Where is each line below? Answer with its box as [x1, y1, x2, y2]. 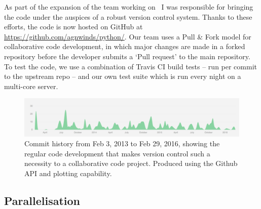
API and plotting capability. [24, 168, 112, 179]
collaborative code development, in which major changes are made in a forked [4, 41, 245, 52]
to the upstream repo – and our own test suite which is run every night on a [4, 71, 241, 81]
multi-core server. [4, 80, 58, 91]
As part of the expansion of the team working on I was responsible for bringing [4, 2, 253, 12]
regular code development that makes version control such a [24, 148, 210, 158]
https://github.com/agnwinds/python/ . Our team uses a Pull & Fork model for [4, 31, 251, 41]
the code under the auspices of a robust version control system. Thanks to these [4, 11, 252, 22]
